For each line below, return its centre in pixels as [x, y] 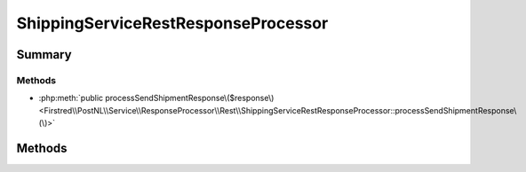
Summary [44, 55]
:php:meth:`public [71, 98]
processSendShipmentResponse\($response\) [190, 98]
